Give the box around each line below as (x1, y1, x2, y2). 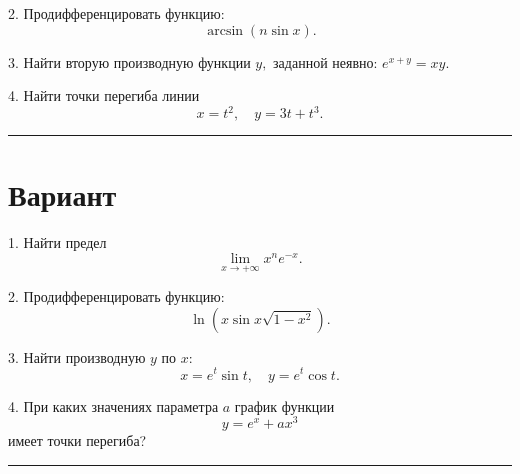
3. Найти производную (8, 346, 146, 367)
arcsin (207, 23, 244, 38)
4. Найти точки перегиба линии (8, 85, 200, 106)
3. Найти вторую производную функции (8, 51, 251, 72)
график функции (234, 395, 335, 416)
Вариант (8, 174, 117, 215)
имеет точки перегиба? (8, 430, 147, 451)
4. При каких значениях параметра (8, 395, 219, 416)
